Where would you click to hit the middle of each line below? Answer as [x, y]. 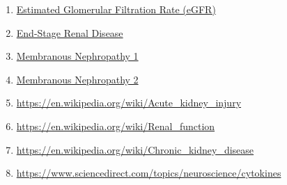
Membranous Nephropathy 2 [77, 79]
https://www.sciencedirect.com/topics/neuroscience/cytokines [149, 173]
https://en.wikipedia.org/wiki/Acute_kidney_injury [129, 103]
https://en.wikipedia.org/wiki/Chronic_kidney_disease [135, 149]
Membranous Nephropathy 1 [77, 56]
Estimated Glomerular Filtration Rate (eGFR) [116, 9]
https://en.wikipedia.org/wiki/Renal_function [116, 126]
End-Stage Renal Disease [70, 32]
